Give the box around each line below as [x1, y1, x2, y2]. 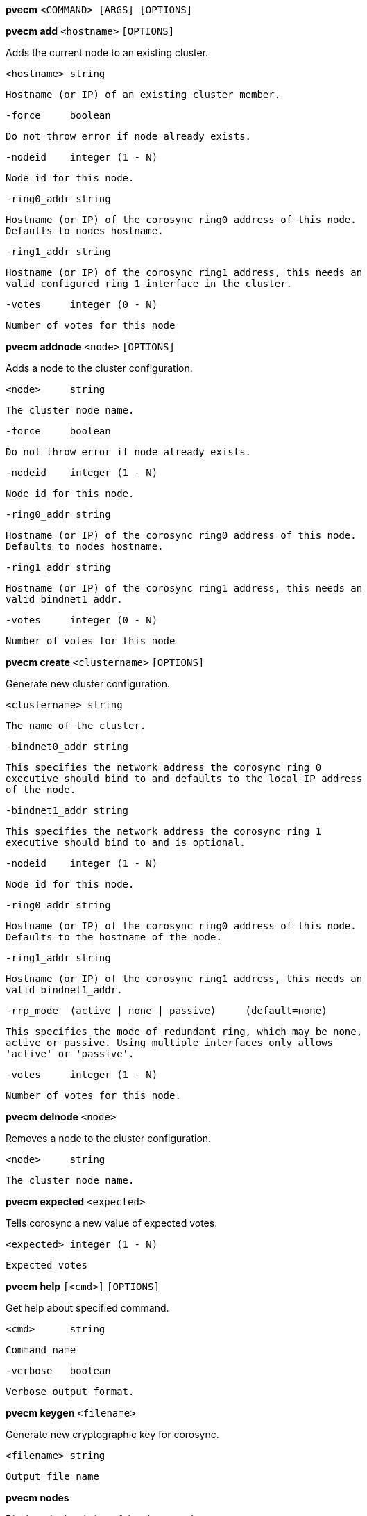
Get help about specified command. [6, 1302, 169, 1314]
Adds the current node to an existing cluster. [6, 47, 209, 58]
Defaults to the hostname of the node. [6, 931, 222, 943]
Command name [6, 1344, 76, 1355]
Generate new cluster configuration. [6, 678, 171, 690]
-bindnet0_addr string [6, 741, 129, 752]
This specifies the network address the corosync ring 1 [6, 826, 322, 837]
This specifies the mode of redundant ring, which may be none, [6, 1026, 363, 1037]
